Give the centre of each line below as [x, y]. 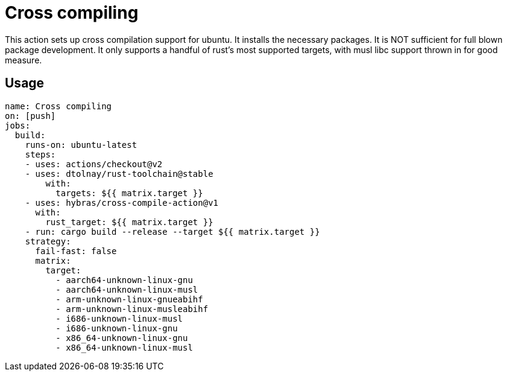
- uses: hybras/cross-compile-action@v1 [122, 202]
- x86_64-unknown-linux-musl [124, 347]
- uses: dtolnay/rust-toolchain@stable [119, 174]
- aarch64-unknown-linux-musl [127, 289]
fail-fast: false [76, 251]
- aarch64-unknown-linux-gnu [124, 280]
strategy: [48, 241]
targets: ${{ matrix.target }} [129, 193]
